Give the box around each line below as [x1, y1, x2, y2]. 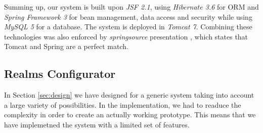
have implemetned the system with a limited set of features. [4, 119, 190, 129]
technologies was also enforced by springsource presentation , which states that [4, 31, 248, 41]
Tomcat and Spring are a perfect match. [4, 41, 128, 52]
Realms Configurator [4, 66, 116, 81]
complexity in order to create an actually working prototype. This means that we [4, 109, 256, 120]
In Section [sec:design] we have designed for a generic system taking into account [4, 90, 254, 100]
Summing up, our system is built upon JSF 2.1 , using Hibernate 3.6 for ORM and [4, 2, 259, 12]
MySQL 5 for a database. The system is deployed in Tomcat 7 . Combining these [4, 21, 252, 32]
